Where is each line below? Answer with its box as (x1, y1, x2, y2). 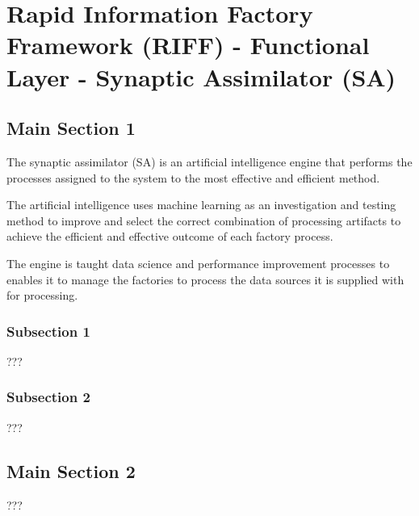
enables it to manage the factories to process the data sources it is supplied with (6, 271, 404, 287)
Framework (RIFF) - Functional (6, 28, 370, 61)
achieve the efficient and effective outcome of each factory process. (6, 228, 333, 245)
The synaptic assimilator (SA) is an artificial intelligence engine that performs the (6, 153, 413, 170)
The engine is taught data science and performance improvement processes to (6, 254, 390, 271)
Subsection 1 (6, 321, 90, 341)
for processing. (6, 287, 78, 304)
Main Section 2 (6, 458, 136, 483)
